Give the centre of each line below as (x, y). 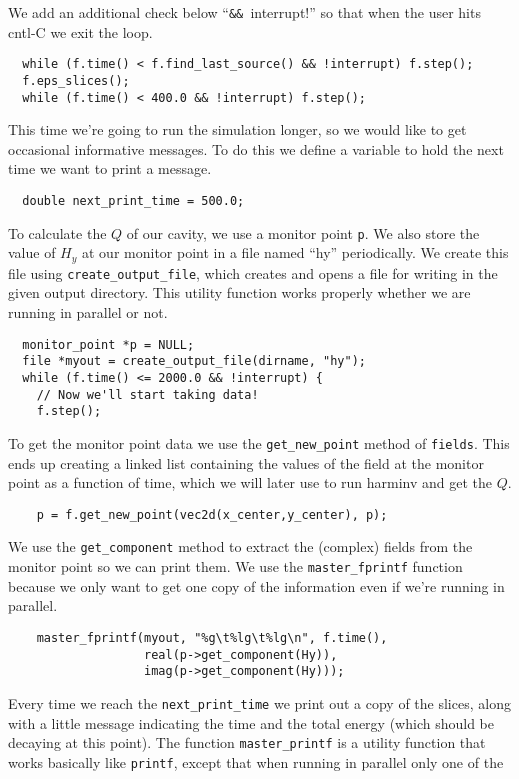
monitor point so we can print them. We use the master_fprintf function (235, 566)
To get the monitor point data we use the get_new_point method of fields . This (259, 442)
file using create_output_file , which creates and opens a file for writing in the (253, 272)
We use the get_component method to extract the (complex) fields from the (240, 546)
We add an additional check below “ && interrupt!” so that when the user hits (244, 12)
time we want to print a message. (110, 168)
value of (32, 252)
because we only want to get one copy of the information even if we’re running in (256, 585)
